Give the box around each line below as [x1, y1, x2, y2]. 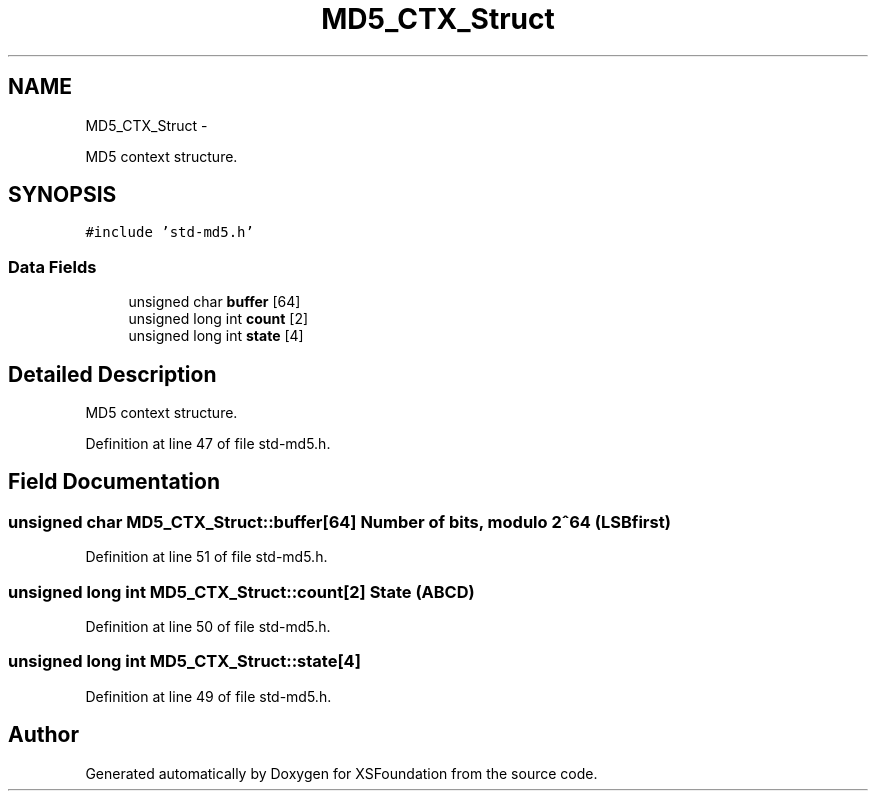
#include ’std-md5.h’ [85, 224, 254, 241]
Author [8, 722, 79, 748]
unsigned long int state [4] [128, 327, 304, 345]
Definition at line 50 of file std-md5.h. [85, 618, 331, 635]
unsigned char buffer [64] [128, 293, 301, 311]
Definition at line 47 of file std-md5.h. [85, 435, 331, 453]
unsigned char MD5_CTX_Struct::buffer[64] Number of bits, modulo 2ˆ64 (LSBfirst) [8, 511, 671, 532]
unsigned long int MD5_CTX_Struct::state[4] [8, 651, 361, 672]
